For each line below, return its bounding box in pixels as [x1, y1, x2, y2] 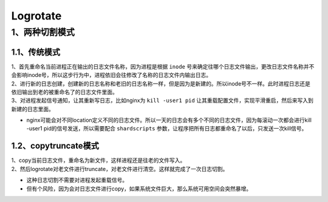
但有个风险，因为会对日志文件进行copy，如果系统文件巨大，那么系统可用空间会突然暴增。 [26, 185, 252, 192]
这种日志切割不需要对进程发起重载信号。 [26, 177, 128, 184]
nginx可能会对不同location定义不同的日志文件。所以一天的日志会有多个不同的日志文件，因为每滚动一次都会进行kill [26, 116, 312, 124]
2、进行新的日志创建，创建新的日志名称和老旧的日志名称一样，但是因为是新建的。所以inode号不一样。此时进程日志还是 [11, 79, 311, 87]
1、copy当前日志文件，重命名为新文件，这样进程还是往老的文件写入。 [11, 157, 186, 164]
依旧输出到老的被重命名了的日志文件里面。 [11, 88, 118, 95]
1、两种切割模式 [11, 27, 75, 38]
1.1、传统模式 [11, 47, 61, 57]
